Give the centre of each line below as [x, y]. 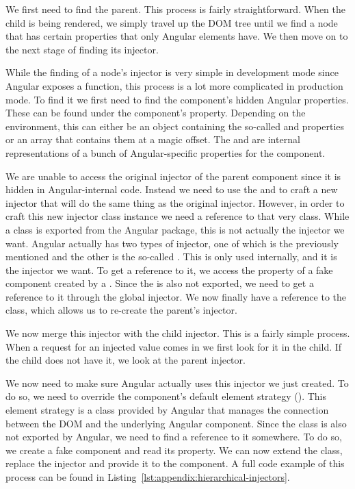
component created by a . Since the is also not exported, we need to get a [160, 283]
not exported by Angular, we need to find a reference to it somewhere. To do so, [174, 437]
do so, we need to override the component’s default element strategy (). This [166, 396]
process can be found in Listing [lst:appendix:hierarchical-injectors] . [148, 477]
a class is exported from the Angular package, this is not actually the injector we [175, 229]
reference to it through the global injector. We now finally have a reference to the [176, 296]
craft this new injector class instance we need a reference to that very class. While [177, 216]
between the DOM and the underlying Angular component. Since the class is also [176, 423]
